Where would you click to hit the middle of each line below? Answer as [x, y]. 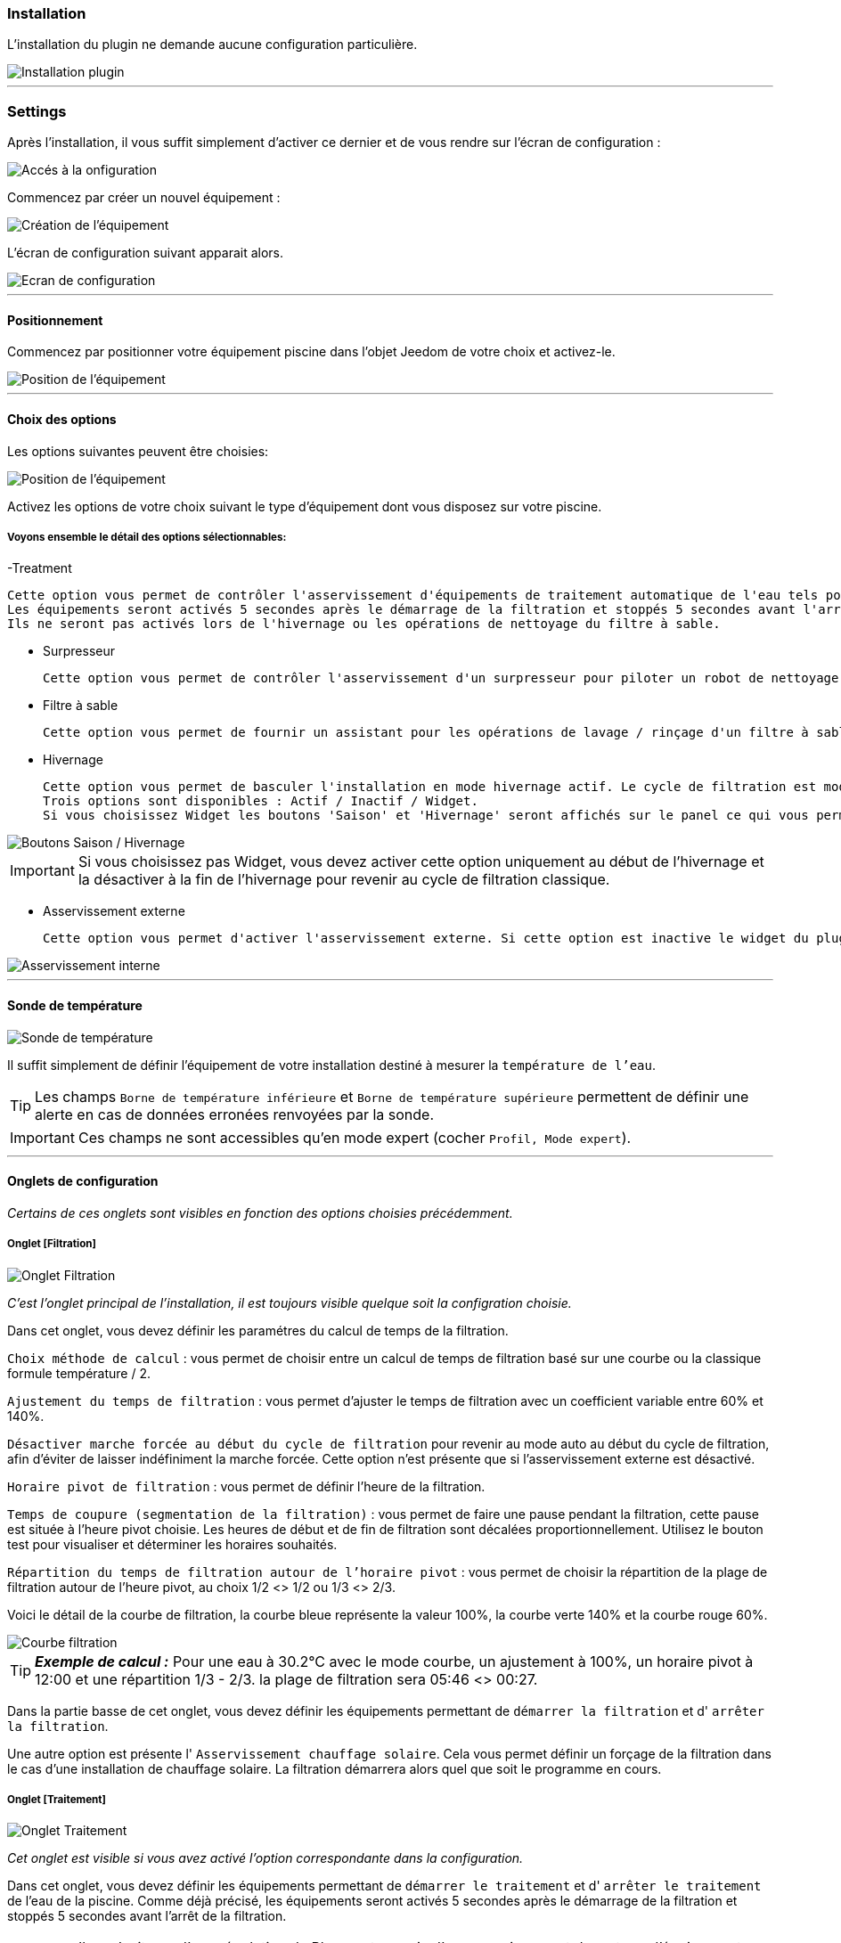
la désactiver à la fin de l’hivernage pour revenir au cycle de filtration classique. [344, 880]
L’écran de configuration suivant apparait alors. [146, 253]
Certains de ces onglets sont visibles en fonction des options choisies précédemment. [260, 1212]
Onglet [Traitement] [57, 1799]
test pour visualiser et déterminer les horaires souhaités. [172, 1544]
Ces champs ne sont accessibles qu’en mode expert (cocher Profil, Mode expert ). [355, 1137]
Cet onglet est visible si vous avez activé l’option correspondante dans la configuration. [265, 1858]
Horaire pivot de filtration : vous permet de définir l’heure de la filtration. [246, 1486]
